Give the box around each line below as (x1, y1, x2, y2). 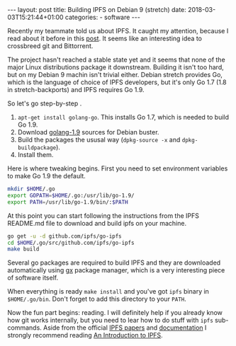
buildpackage (17, 144, 57, 151)
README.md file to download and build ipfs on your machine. (7, 219, 186, 227)
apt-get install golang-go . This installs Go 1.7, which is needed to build (17, 113, 229, 121)
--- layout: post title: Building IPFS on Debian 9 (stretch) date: (7, 6, 186, 13)
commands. (7, 323, 43, 332)
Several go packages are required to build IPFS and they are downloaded (7, 258, 221, 267)
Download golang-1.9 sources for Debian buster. (17, 128, 159, 136)
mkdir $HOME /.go (7, 185, 55, 192)
